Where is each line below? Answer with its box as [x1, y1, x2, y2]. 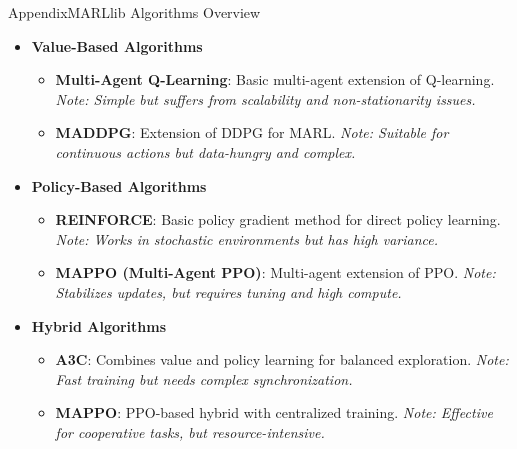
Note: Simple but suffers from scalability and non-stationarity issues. [55, 88, 476, 109]
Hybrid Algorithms [31, 315, 167, 336]
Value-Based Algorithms [31, 35, 203, 56]
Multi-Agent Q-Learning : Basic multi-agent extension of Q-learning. [55, 69, 495, 90]
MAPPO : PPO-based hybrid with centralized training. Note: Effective [55, 402, 493, 423]
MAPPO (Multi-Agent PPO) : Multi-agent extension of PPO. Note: [55, 262, 496, 283]
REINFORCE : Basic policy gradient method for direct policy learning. [55, 209, 501, 230]
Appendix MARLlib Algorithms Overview [8, 2, 261, 22]
